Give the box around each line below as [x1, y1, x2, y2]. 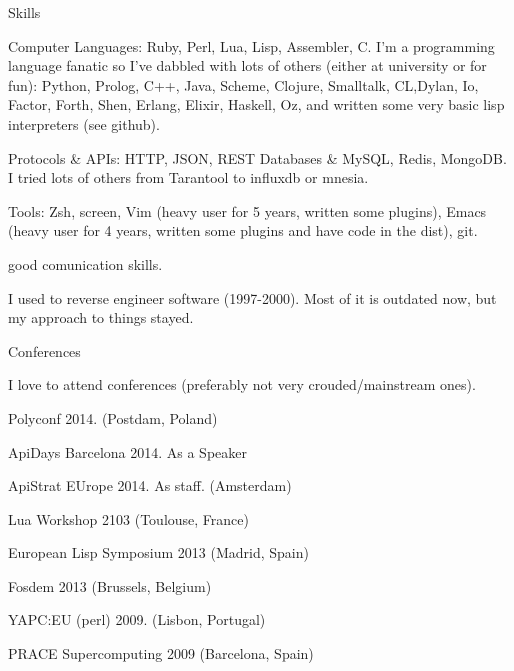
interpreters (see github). [8, 113, 160, 134]
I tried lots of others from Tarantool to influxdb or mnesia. [8, 167, 369, 188]
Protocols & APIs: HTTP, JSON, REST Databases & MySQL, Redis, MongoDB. [8, 147, 507, 168]
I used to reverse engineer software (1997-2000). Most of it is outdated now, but [8, 287, 497, 308]
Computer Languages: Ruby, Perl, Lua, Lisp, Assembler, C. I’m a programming [8, 35, 495, 56]
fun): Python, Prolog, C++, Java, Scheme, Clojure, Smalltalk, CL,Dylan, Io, [8, 74, 479, 95]
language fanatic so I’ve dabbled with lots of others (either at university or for [8, 55, 487, 76]
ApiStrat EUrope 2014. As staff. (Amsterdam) [8, 475, 292, 496]
